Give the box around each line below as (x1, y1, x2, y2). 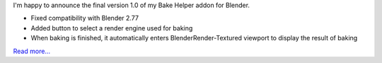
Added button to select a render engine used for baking (30, 23, 193, 32)
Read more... (13, 47, 51, 55)
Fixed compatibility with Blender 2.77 (30, 14, 139, 23)
